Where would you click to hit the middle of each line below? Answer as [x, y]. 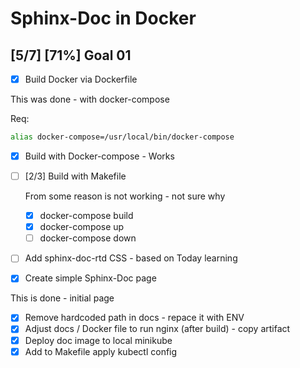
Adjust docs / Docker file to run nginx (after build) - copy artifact [157, 329]
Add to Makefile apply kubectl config [101, 351]
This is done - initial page [62, 298]
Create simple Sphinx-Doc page [90, 278]
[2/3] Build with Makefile [75, 176]
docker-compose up [82, 227]
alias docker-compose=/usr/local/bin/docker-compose [122, 137]
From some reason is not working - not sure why [125, 196]
